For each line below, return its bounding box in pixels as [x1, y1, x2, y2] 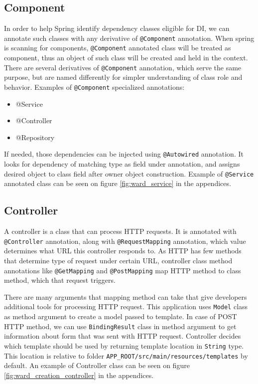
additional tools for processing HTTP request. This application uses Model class [4, 301, 248, 312]
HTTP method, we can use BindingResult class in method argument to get [4, 321, 237, 331]
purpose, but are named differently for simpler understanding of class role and [4, 72, 243, 82]
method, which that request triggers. [4, 275, 116, 285]
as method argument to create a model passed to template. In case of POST [4, 311, 237, 322]
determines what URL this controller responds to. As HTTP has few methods [4, 245, 242, 256]
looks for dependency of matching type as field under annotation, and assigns [4, 159, 240, 169]
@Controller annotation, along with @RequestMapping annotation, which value [4, 235, 246, 246]
